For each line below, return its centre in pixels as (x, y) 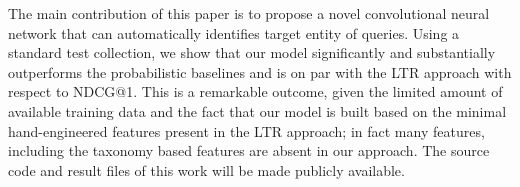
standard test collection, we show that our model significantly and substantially (252, 52)
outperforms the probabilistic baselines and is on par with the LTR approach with (260, 71)
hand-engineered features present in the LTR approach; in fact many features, (246, 130)
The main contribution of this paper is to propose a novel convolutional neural (249, 13)
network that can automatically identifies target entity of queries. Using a (234, 32)
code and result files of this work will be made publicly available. (206, 169)
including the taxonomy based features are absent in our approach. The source (249, 150)
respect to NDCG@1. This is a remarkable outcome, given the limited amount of (255, 91)
